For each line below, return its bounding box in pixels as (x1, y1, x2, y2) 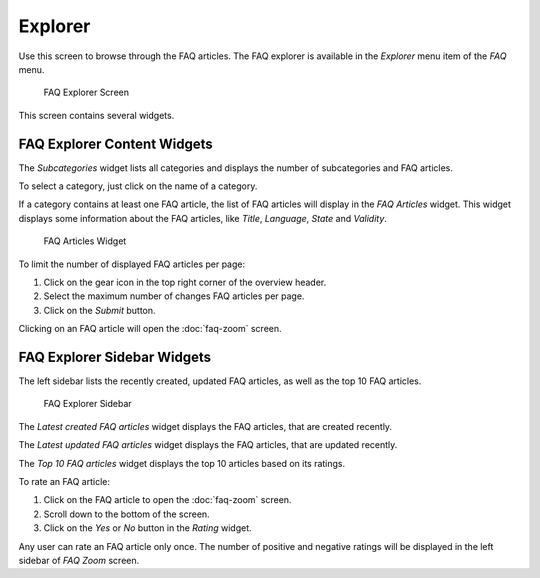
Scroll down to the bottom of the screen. (43, 508, 210, 520)
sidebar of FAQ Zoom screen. (18, 554, 140, 566)
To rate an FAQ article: (18, 476, 110, 487)
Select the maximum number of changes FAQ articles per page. (43, 290, 305, 302)
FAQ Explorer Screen (43, 86, 130, 99)
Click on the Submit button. (43, 304, 156, 316)
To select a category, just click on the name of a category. (18, 180, 258, 192)
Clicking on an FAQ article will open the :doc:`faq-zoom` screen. (18, 323, 282, 335)
